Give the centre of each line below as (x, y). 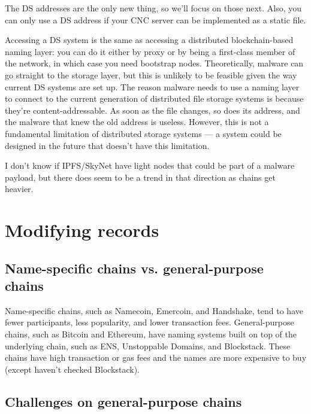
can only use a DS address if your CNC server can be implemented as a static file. (155, 19)
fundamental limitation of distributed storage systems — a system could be (143, 133)
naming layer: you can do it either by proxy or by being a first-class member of (150, 51)
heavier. (19, 189)
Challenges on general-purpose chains (123, 401)
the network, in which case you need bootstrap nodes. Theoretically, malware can (154, 63)
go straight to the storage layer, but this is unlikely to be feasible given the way (151, 74)
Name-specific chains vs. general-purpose (134, 268)
